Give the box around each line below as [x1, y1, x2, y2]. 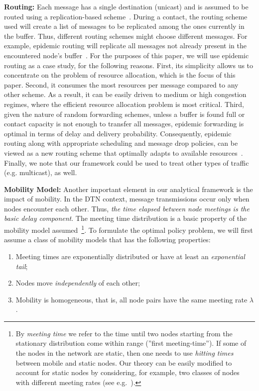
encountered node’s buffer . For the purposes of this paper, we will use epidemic [4, 50, 249, 60]
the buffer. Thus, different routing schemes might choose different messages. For [4, 30, 248, 41]
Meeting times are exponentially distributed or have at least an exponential [15, 251, 245, 261]
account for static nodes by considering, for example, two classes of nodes [15, 367, 240, 378]
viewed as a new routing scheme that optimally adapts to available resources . [4, 147, 243, 158]
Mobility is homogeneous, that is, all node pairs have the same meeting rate [15, 294, 248, 304]
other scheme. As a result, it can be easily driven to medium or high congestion [4, 89, 247, 99]
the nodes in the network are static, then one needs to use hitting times [15, 348, 234, 358]
